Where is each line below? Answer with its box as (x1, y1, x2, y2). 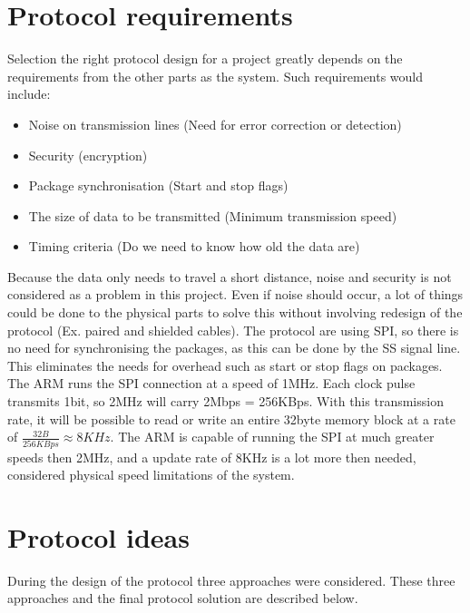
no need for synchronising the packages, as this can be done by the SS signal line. (7, 338, 461, 357)
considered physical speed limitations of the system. (7, 465, 295, 484)
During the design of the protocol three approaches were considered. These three (7, 570, 455, 589)
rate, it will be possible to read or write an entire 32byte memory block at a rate (7, 409, 455, 428)
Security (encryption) (28, 145, 148, 164)
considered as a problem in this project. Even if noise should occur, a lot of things (7, 285, 464, 304)
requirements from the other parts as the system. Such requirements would (7, 66, 424, 85)
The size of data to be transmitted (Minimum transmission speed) (28, 206, 397, 225)
